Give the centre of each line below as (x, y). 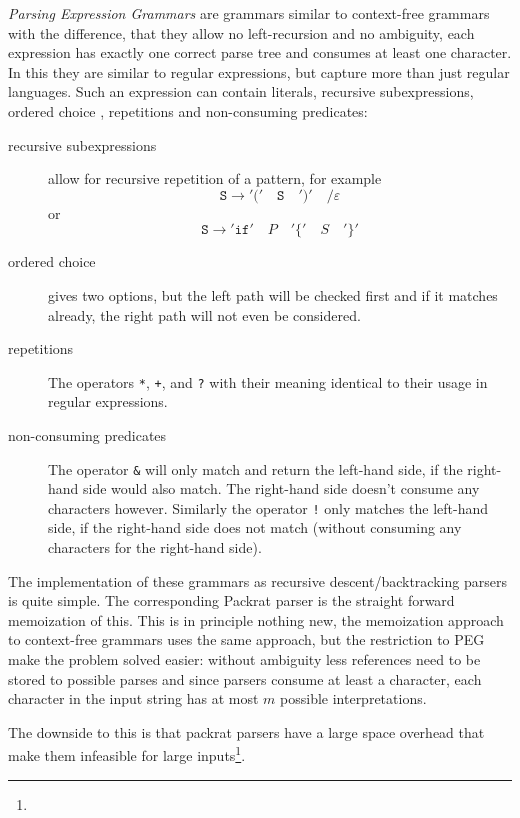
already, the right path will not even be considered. (204, 314)
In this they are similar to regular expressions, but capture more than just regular (259, 71)
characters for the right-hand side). (155, 547)
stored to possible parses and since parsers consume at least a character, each (245, 678)
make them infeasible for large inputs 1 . (127, 754)
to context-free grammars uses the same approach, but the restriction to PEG (246, 639)
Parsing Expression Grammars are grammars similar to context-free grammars (249, 13)
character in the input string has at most (133, 698)
